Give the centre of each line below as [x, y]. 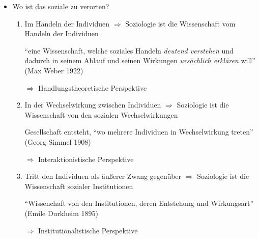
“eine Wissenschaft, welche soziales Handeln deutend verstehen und [129, 50]
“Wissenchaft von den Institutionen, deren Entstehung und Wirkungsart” [139, 203]
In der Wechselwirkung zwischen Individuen [93, 105]
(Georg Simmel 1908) [58, 141]
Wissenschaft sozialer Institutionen [79, 186]
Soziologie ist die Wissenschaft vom [180, 23]
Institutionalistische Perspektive [88, 230]
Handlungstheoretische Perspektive [92, 87]
